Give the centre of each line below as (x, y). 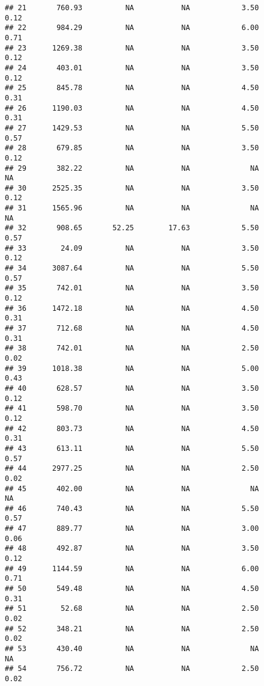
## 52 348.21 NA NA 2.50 (132, 629)
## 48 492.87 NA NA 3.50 (132, 549)
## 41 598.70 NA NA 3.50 (132, 409)
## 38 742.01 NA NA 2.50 (132, 348)
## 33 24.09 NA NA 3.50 (132, 248)
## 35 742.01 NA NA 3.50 (132, 288)
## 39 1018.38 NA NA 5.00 (132, 368)
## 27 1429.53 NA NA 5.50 (132, 128)
